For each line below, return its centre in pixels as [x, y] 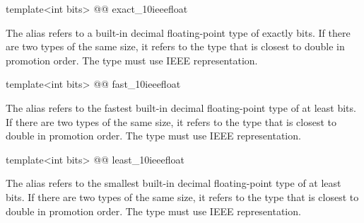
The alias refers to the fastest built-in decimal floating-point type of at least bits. [181, 107]
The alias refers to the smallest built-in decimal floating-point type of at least [174, 183]
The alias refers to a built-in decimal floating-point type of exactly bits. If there [178, 32]
